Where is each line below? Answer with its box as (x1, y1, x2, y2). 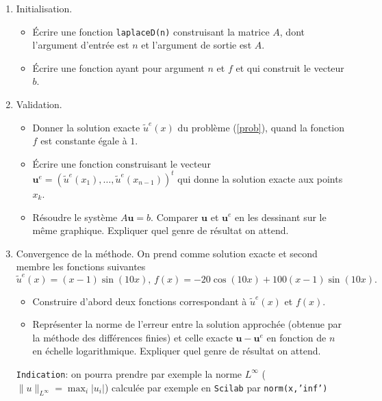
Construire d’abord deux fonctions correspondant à (32, 294, 247, 308)
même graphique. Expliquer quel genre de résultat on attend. (32, 223, 289, 237)
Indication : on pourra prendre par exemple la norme (16, 366, 242, 380)
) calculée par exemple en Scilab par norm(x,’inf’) (104, 380, 328, 394)
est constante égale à (40, 133, 127, 148)
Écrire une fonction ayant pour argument (32, 60, 205, 75)
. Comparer (151, 209, 199, 224)
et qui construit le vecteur (235, 60, 344, 75)
